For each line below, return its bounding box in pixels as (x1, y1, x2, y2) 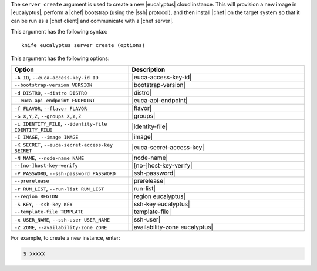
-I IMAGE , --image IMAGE (14, 133, 79, 141)
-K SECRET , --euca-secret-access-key (14, 140, 113, 149)
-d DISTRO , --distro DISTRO (14, 89, 87, 97)
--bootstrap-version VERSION (14, 82, 93, 88)
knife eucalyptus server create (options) (21, 42, 146, 48)
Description (131, 65, 166, 73)
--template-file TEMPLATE (14, 209, 84, 215)
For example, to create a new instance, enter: (11, 235, 120, 242)
